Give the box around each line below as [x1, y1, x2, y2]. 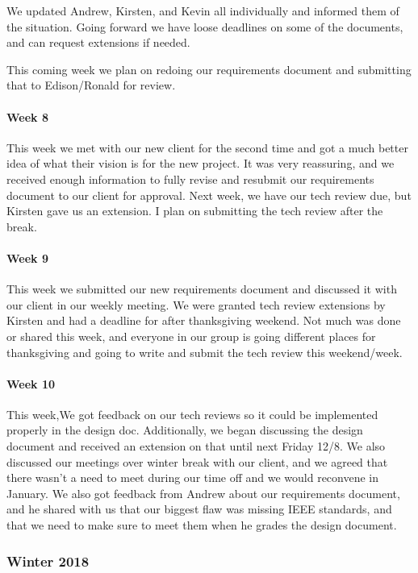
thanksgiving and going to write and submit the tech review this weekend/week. [6, 343, 403, 360]
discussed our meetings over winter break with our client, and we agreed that [6, 453, 388, 470]
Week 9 [6, 249, 48, 266]
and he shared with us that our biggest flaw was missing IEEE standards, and [6, 500, 392, 517]
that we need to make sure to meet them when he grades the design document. [6, 517, 397, 534]
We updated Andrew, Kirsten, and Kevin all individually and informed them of [6, 2, 399, 19]
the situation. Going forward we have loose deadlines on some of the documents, [6, 18, 403, 35]
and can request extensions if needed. [6, 34, 190, 51]
